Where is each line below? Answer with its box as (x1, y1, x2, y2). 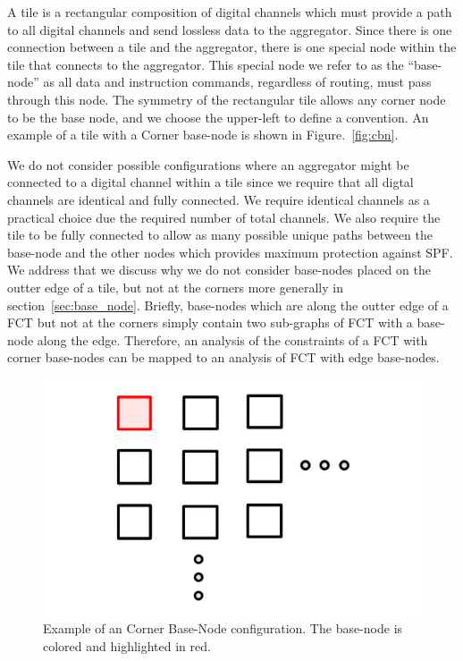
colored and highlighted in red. (43, 637, 211, 656)
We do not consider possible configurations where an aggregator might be (7, 155, 409, 174)
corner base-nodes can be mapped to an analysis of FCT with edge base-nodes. (7, 348, 440, 367)
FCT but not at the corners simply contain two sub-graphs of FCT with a (7, 313, 413, 332)
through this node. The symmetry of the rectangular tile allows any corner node (7, 89, 446, 108)
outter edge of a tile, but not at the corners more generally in (7, 277, 343, 296)
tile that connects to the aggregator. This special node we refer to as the (7, 55, 404, 73)
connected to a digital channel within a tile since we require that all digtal (7, 173, 414, 191)
